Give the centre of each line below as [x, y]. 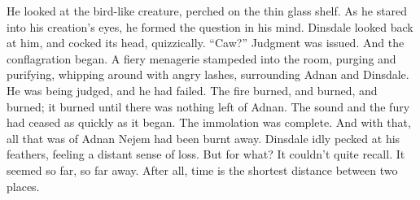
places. [23, 186]
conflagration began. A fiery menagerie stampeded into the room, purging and [201, 58]
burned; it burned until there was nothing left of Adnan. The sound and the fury [208, 106]
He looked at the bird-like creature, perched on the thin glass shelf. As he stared [207, 11]
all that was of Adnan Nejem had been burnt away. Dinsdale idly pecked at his [203, 138]
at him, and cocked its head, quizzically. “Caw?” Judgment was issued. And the [206, 43]
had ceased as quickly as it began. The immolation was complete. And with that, [209, 122]
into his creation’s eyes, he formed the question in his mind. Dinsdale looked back [210, 26]
